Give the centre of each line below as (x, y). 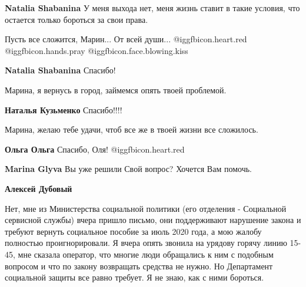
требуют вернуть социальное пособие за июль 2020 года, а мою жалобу (133, 231)
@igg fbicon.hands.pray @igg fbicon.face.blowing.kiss (97, 50)
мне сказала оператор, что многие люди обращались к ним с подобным (146, 254)
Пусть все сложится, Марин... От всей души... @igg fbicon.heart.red (126, 39)
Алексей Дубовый (39, 188)
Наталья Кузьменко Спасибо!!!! (64, 109)
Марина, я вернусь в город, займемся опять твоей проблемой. (116, 90)
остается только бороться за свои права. (76, 19)
